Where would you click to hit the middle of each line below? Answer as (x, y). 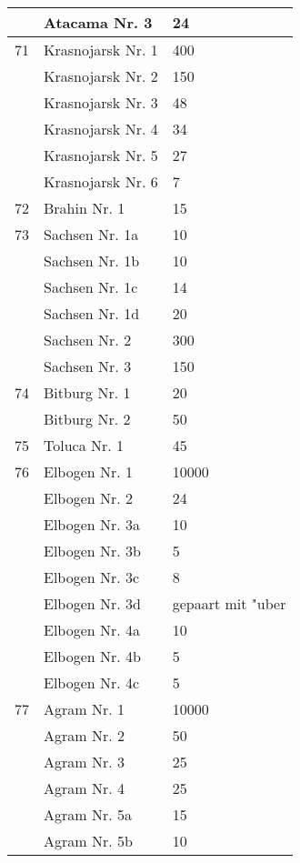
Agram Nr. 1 (84, 709)
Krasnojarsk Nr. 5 (101, 155)
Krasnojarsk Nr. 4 (101, 129)
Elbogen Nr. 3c (92, 577)
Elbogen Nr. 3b (92, 551)
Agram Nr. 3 (84, 762)
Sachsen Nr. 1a (91, 234)
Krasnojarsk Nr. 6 (101, 181)
